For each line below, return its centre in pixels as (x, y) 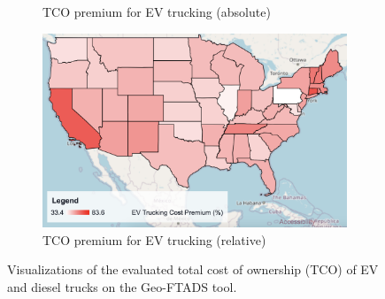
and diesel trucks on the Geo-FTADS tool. (122, 287)
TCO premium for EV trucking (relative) (154, 239)
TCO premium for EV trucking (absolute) (157, 11)
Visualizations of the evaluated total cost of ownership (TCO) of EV (193, 269)
